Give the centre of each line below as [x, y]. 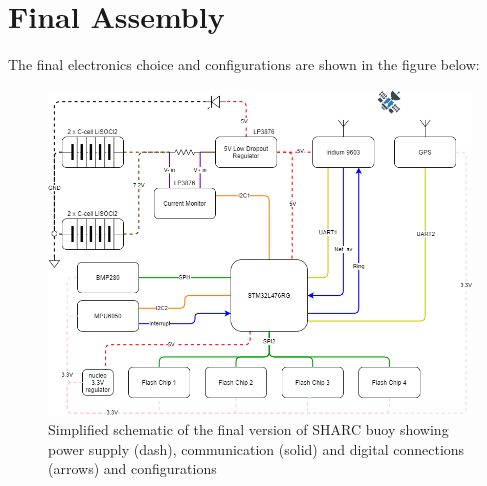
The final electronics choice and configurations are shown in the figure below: [244, 64]
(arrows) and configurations [132, 468]
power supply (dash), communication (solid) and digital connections [256, 448]
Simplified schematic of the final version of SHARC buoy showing [248, 429]
